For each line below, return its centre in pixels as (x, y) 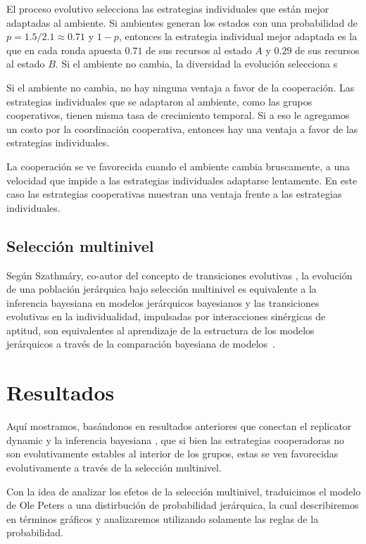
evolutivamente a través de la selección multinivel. (114, 467)
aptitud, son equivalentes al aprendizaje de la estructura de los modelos (160, 330)
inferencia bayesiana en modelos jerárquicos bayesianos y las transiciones (163, 302)
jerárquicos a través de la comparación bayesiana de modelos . (141, 344)
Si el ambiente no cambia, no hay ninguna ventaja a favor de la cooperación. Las (181, 87)
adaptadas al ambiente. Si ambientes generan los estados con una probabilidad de (182, 22)
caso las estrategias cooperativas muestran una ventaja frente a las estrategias (174, 194)
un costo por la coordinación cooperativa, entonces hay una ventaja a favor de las (182, 128)
